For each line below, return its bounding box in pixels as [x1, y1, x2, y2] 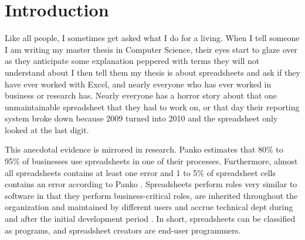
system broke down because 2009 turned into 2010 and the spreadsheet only [5, 112, 278, 124]
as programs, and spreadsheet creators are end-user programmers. [5, 224, 241, 236]
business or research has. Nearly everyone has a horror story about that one [5, 89, 277, 102]
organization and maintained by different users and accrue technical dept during [5, 201, 293, 213]
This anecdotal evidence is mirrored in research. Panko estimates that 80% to [5, 143, 283, 156]
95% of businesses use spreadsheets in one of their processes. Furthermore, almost [5, 155, 298, 167]
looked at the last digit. [5, 123, 89, 136]
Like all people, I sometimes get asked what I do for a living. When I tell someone [5, 32, 300, 44]
